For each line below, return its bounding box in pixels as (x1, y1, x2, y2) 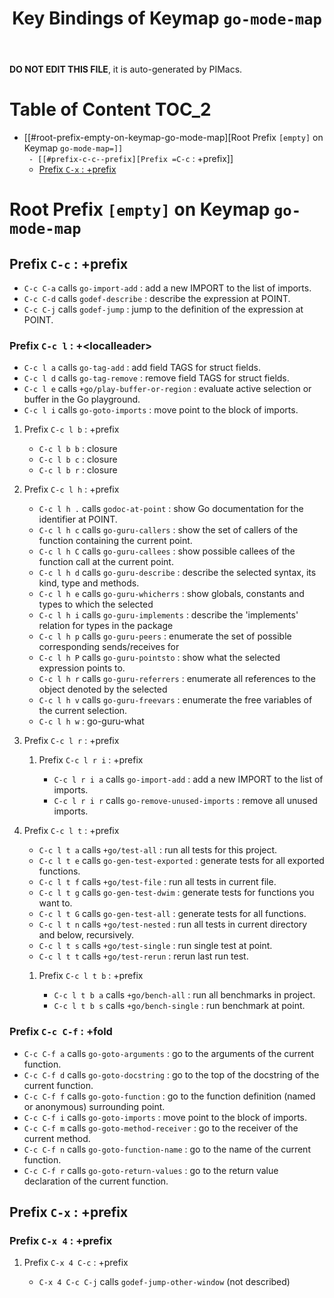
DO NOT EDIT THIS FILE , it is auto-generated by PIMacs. (9, 63, 243, 76)
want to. (38, 897, 73, 909)
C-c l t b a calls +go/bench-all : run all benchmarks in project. (53, 989, 316, 1001)
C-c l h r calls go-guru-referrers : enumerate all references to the (38, 673, 316, 685)
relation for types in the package (38, 620, 174, 632)
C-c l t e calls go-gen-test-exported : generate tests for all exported (38, 855, 325, 867)
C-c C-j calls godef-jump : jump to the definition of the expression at (23, 303, 304, 316)
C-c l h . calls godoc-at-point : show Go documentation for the (38, 503, 304, 515)
